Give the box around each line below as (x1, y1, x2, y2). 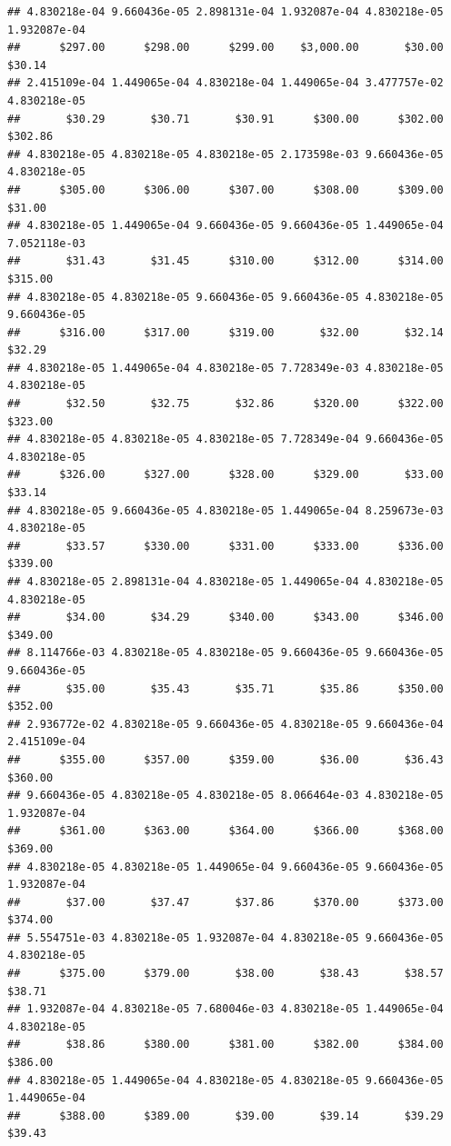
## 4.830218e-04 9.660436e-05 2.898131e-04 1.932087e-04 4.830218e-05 (7, 5, 444, 18)
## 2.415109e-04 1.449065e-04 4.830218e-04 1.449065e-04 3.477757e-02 (7, 76, 444, 90)
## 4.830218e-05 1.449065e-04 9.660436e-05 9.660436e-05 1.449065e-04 (7, 219, 444, 233)
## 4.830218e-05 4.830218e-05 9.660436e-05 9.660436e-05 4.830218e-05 (7, 290, 444, 304)
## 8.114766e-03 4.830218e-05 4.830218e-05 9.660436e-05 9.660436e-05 (7, 646, 444, 660)
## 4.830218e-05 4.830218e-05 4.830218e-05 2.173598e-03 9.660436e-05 (7, 147, 444, 161)
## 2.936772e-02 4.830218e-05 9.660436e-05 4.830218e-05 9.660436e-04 (7, 717, 444, 731)
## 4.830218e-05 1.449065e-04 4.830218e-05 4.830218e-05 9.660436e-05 (7, 1073, 444, 1087)
